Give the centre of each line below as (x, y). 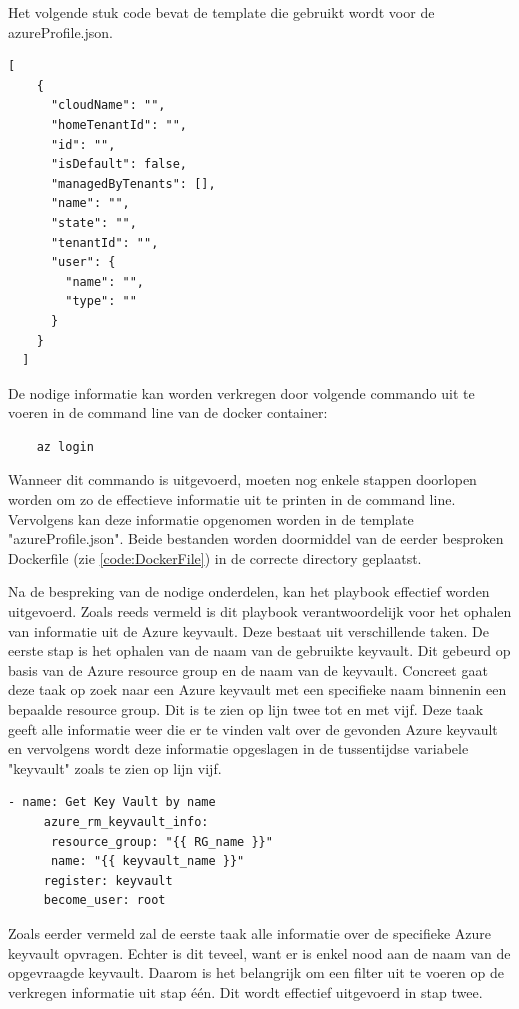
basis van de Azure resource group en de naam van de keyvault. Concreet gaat (248, 669)
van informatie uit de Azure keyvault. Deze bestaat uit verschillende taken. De (248, 630)
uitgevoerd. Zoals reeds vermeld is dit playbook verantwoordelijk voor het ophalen (260, 611)
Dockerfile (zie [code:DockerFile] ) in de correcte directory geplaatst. (215, 557)
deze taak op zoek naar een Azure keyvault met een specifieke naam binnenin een (257, 689)
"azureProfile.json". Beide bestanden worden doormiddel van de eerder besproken (256, 538)
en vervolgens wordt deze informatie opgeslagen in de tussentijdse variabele (238, 748)
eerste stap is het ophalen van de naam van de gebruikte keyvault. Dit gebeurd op (259, 650)
